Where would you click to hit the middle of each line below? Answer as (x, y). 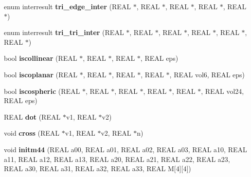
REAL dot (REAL (32, 116)
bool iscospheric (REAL (42, 91)
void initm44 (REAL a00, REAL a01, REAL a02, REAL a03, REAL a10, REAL (125, 149)
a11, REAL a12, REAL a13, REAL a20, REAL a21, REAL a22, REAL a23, (117, 159)
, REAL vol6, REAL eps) (207, 74)
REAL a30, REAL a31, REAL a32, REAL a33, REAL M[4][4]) (98, 168)
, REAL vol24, (223, 91)
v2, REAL (116, 133)
